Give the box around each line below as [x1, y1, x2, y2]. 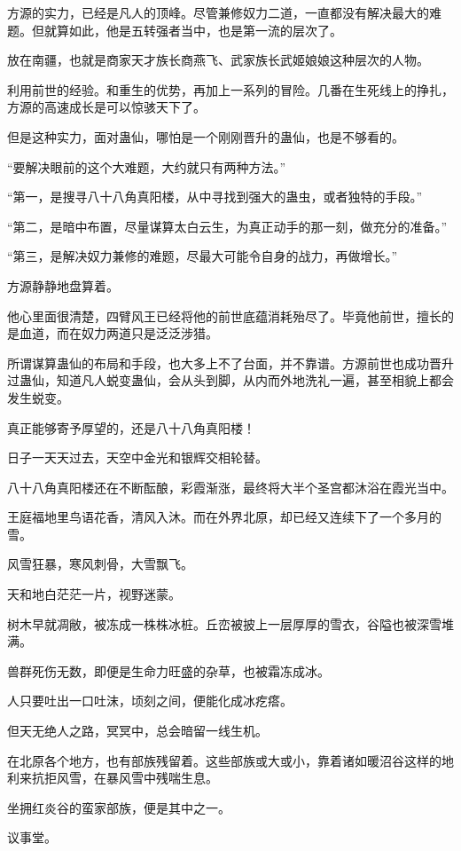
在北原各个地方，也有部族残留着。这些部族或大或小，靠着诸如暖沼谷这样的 [7, 751, 441, 769]
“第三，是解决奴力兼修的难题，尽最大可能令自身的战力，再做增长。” [7, 247, 398, 265]
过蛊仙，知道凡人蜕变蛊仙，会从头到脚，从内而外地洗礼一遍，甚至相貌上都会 [7, 371, 454, 390]
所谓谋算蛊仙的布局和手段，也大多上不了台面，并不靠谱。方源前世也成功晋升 [7, 353, 454, 372]
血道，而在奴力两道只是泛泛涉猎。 [19, 324, 218, 343]
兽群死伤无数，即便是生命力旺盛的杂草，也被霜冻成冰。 [7, 661, 330, 680]
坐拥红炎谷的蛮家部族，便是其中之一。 [7, 798, 230, 816]
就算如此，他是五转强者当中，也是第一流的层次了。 [43, 20, 342, 39]
